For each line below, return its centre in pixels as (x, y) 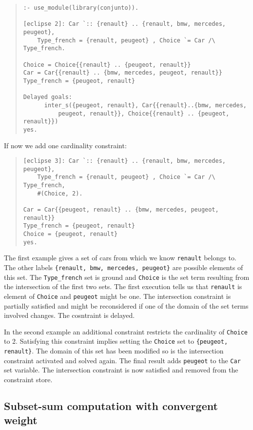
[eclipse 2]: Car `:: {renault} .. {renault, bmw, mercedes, (125, 24)
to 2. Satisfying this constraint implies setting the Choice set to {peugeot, (116, 341)
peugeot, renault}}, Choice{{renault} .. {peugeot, (144, 113)
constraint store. (28, 379)
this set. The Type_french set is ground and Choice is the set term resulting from (127, 277)
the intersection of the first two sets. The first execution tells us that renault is (123, 286)
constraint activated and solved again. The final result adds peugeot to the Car (122, 360)
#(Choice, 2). (60, 193)
